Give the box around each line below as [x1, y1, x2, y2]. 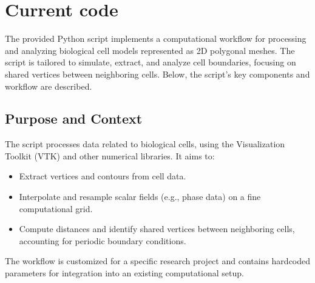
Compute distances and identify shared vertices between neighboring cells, [19, 222, 295, 235]
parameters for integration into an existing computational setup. [5, 267, 244, 279]
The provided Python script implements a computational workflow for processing [5, 32, 307, 45]
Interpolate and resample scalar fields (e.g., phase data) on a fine [19, 190, 261, 203]
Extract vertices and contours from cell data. [19, 170, 186, 182]
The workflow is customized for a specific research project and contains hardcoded [5, 255, 311, 267]
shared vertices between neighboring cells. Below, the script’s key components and [5, 67, 310, 80]
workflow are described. [5, 79, 92, 92]
